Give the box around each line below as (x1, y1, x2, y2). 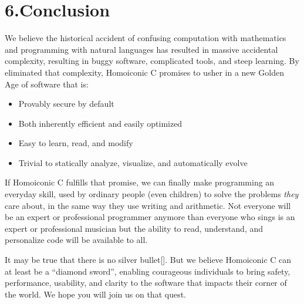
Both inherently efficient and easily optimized (18, 117, 183, 129)
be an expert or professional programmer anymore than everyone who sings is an (5, 211, 295, 223)
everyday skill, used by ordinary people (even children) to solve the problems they (5, 188, 299, 200)
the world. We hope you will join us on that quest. (5, 288, 186, 300)
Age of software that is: (5, 77, 89, 90)
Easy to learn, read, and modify (18, 137, 133, 149)
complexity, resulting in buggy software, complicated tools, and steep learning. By (5, 55, 299, 67)
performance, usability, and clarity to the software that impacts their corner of (5, 276, 287, 289)
